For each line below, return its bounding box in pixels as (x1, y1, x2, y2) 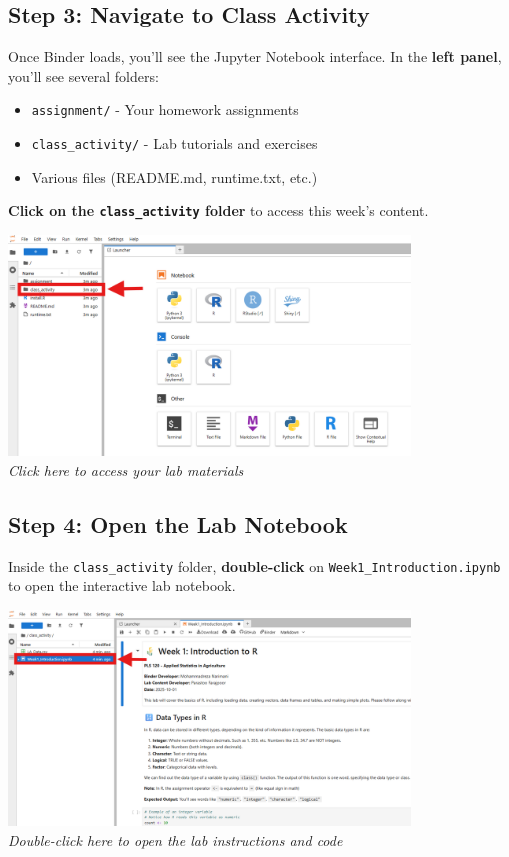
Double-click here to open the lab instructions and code (8, 830, 343, 850)
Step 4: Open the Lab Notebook (8, 508, 348, 539)
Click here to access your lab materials (8, 459, 244, 480)
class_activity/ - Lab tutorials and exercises (31, 133, 318, 154)
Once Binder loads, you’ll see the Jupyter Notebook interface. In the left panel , (8, 46, 502, 67)
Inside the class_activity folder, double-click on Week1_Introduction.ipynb (8, 555, 501, 576)
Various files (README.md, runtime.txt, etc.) (31, 166, 318, 187)
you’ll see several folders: (8, 65, 159, 86)
